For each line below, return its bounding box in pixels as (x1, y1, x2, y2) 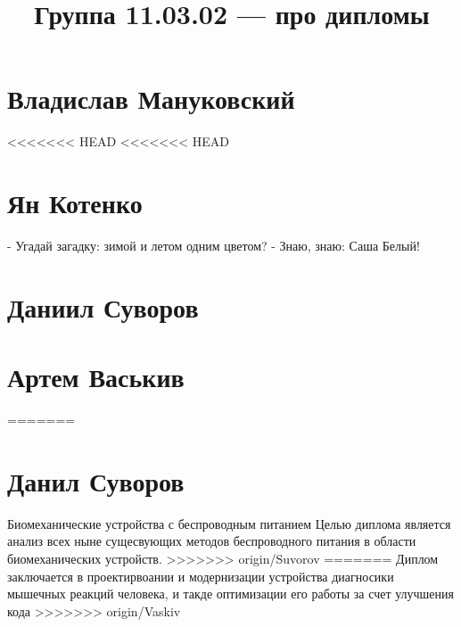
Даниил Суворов (7, 288, 199, 325)
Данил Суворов (7, 462, 185, 499)
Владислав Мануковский (7, 80, 295, 117)
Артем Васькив (7, 359, 185, 395)
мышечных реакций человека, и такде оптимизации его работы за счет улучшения (7, 584, 455, 603)
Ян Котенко (7, 185, 143, 221)
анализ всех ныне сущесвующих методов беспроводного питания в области (7, 532, 416, 550)
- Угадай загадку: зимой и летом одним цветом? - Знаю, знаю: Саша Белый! (7, 236, 420, 255)
